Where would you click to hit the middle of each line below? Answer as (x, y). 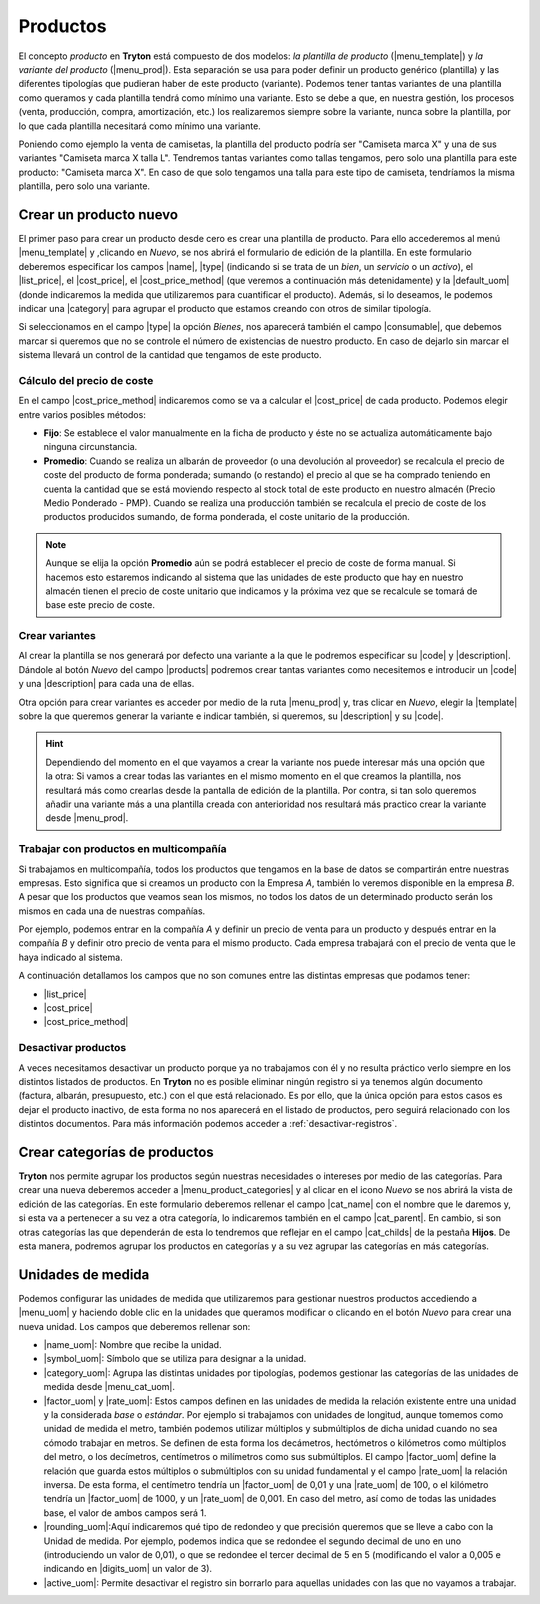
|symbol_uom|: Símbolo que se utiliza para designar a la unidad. (175, 1359)
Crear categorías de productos (116, 1151)
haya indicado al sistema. (71, 957)
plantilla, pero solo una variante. (84, 186)
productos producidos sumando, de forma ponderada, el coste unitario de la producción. (226, 517)
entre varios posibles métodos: (82, 414)
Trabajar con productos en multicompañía (122, 849)
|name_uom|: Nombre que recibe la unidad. (132, 1345)
